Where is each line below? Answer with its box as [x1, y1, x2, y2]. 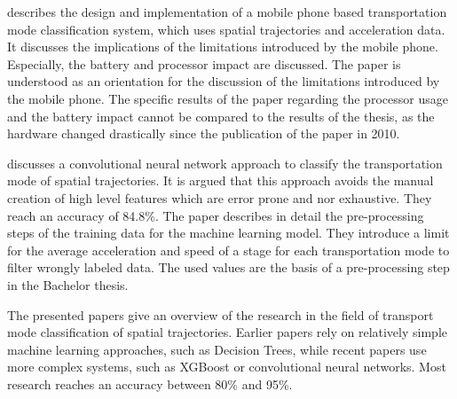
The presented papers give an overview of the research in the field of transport [7, 305, 434, 324]
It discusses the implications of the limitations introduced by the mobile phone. [7, 37, 438, 56]
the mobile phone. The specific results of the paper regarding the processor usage [7, 89, 448, 107]
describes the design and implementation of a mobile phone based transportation [7, 3, 447, 20]
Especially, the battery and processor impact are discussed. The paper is [7, 54, 401, 73]
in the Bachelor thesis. [7, 275, 129, 293]
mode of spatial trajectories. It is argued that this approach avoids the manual [7, 171, 434, 190]
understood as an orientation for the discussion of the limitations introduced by [7, 72, 440, 90]
